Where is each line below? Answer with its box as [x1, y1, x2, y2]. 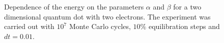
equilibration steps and [148, 21, 220, 31]
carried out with [4, 21, 54, 31]
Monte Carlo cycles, [69, 21, 131, 31]
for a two [173, 1, 202, 11]
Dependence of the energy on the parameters [4, 1, 144, 11]
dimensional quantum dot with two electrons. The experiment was [4, 11, 211, 21]
